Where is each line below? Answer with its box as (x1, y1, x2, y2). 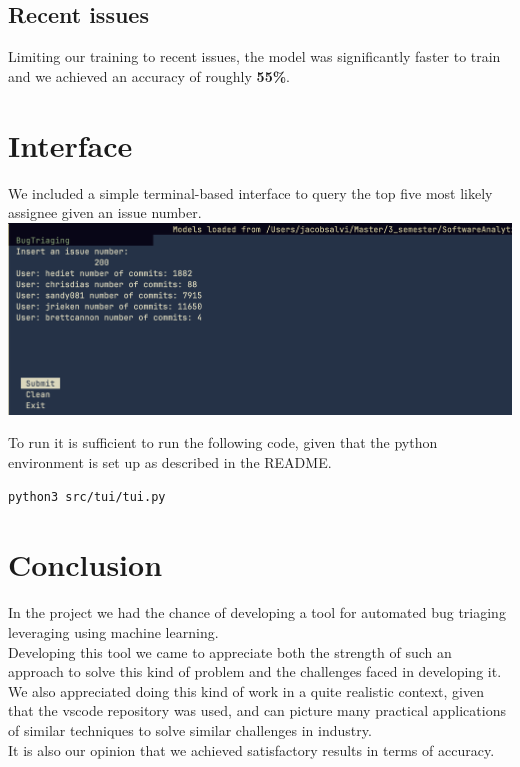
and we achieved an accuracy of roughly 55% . (8, 65, 290, 86)
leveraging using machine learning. (8, 621, 219, 642)
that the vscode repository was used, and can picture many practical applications (8, 700, 506, 721)
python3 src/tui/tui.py (8, 489, 166, 504)
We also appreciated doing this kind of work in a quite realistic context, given (8, 680, 484, 701)
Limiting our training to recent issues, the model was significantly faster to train (8, 46, 501, 67)
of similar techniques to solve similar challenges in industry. (8, 719, 372, 740)
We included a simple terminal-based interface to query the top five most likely (8, 182, 493, 203)
